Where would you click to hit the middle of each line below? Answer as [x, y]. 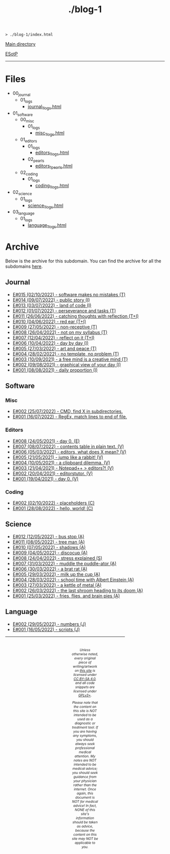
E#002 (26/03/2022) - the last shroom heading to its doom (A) [78, 590]
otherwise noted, [85, 654]
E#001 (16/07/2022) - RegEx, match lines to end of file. [70, 417]
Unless [85, 650]
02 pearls [36, 160]
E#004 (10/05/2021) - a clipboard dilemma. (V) [61, 462]
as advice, [85, 827]
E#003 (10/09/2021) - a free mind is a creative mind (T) [70, 359]
